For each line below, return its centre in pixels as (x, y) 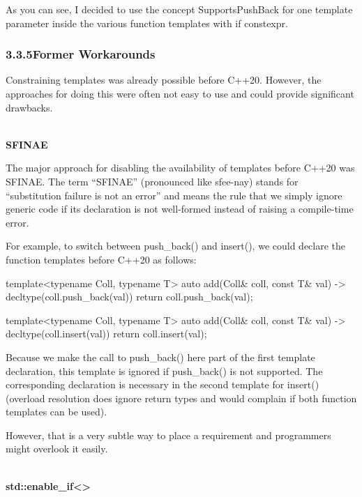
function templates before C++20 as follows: (101, 259)
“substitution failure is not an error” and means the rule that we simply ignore (174, 195)
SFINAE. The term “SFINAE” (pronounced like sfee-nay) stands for (152, 181)
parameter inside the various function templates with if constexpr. (147, 23)
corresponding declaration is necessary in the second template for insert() (163, 384)
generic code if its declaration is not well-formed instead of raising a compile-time (180, 209)
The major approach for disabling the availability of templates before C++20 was (180, 168)
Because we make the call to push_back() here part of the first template (160, 357)
